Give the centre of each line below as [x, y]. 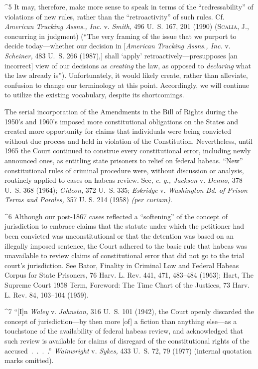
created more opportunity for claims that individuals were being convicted [118, 131]
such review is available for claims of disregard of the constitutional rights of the [127, 341]
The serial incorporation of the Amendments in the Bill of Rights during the [121, 111]
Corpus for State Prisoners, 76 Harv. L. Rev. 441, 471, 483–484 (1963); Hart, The [129, 275]
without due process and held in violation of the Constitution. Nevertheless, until [129, 141]
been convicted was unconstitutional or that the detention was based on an [119, 236]
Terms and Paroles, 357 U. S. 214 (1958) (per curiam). [88, 199]
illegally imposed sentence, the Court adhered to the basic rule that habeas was [126, 245]
